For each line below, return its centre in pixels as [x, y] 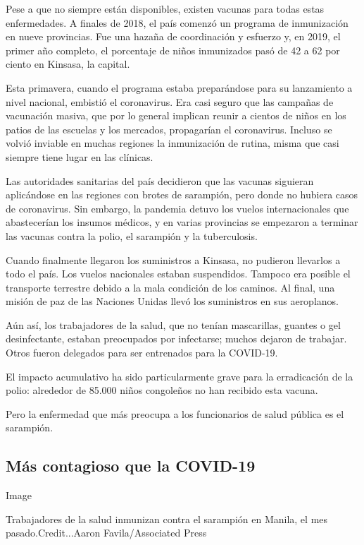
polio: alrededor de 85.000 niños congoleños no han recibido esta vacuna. [162, 390]
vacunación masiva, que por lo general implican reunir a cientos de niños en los [176, 115]
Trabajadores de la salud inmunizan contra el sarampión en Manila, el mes [167, 519]
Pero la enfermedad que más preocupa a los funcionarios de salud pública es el [175, 413]
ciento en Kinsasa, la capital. [68, 64]
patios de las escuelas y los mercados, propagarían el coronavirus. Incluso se [169, 129]
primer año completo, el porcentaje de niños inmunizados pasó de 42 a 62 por [173, 50]
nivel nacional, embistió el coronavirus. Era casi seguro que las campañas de [170, 101]
